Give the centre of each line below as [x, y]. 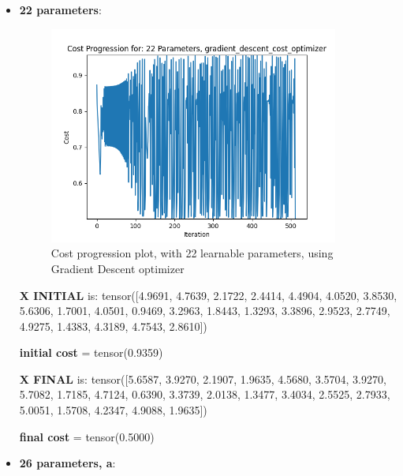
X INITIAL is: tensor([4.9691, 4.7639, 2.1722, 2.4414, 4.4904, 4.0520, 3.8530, [208, 295]
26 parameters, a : [67, 463]
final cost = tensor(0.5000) [87, 436]
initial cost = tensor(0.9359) [91, 352]
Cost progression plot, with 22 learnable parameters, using [192, 253]
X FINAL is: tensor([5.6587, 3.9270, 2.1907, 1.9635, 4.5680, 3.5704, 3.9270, [203, 379]
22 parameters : [60, 9]
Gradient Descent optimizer [118, 268]
